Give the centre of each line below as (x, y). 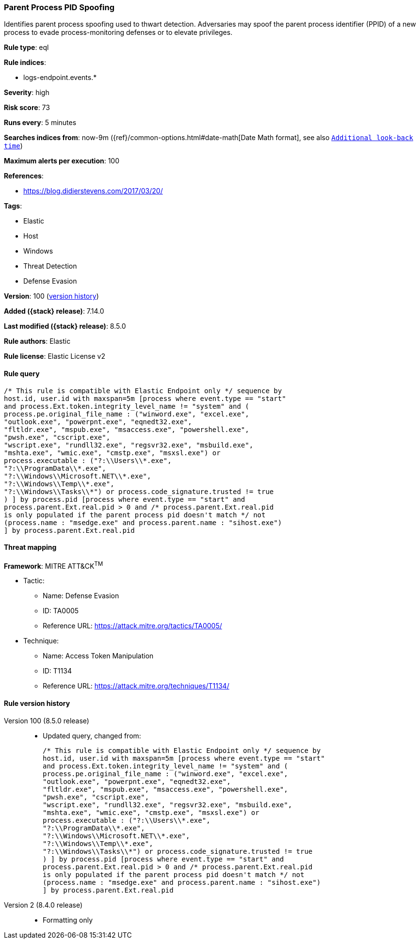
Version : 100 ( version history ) (51, 296)
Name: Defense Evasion (81, 596)
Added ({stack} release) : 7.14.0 (54, 311)
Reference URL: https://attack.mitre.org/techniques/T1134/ (136, 686)
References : (24, 176)
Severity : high (27, 93)
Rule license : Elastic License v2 (55, 356)
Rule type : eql (26, 48)
